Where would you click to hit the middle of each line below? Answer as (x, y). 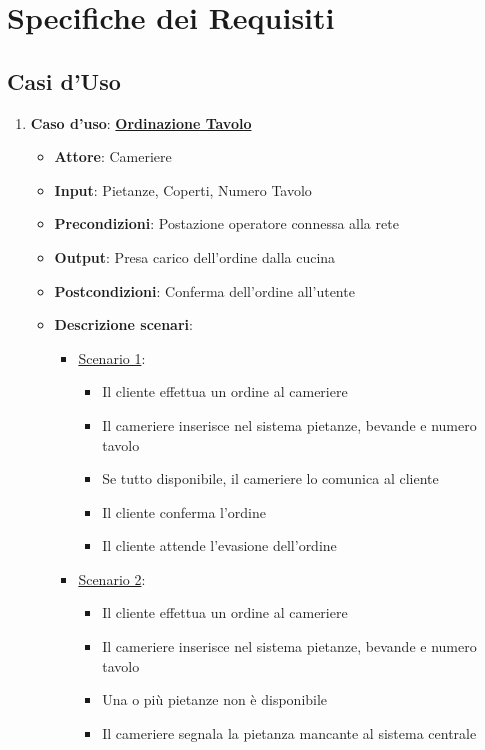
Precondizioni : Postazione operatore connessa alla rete (226, 223)
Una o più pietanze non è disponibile (215, 699)
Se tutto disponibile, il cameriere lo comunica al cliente (270, 478)
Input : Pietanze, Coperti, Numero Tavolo (183, 189)
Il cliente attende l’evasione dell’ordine (219, 545)
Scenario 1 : (112, 357)
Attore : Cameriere (113, 156)
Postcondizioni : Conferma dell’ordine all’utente (204, 290)
